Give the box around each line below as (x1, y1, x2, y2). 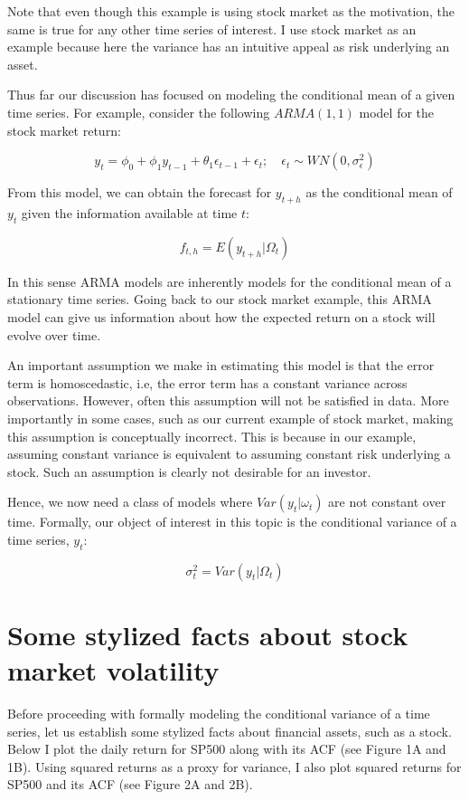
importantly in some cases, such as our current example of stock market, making (7, 408, 454, 427)
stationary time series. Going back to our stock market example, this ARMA (7, 290, 432, 309)
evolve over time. (7, 325, 101, 344)
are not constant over (328, 492, 446, 511)
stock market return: (7, 120, 121, 139)
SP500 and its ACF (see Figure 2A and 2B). (7, 775, 253, 794)
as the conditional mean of (305, 183, 453, 202)
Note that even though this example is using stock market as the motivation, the (7, 2, 455, 20)
